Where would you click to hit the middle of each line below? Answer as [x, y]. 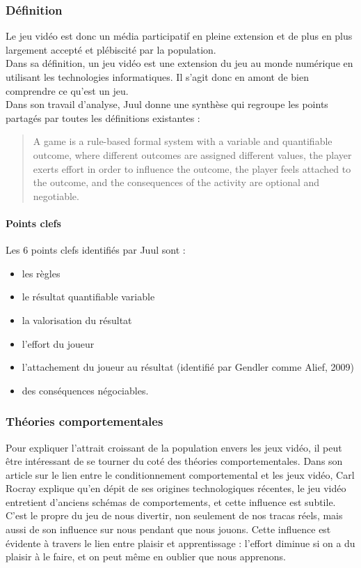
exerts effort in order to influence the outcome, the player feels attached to [192, 168]
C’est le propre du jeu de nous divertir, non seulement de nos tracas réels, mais [174, 515]
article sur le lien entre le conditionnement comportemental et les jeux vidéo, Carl [180, 474]
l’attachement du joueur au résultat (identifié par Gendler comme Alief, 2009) [188, 367]
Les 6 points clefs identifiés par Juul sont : [96, 250]
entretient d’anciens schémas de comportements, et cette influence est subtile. [171, 501]
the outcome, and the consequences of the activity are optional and [176, 182]
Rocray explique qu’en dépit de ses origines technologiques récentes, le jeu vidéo [176, 488]
